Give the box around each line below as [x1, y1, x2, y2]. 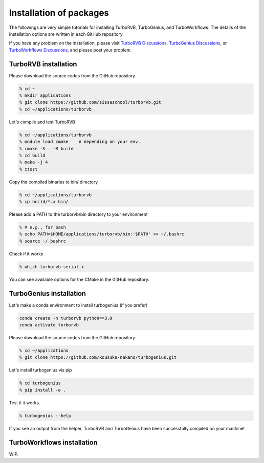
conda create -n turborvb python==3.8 [19, 315, 112, 321]
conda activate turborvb [19, 322, 79, 328]
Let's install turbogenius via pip [9, 367, 72, 373]
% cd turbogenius [19, 380, 61, 386]
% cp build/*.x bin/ [19, 199, 68, 205]
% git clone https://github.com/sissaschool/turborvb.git [19, 99, 161, 105]
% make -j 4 [19, 160, 48, 165]
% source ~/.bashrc [19, 238, 66, 244]
